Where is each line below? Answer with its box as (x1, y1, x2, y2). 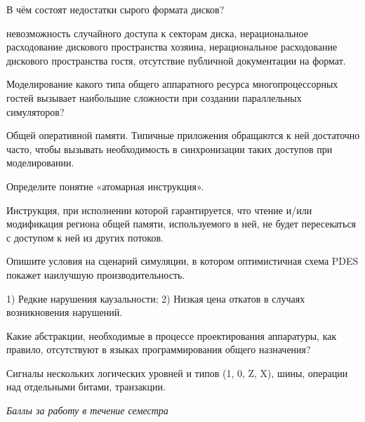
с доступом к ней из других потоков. (6, 230, 164, 244)
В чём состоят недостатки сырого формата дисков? (6, 2, 225, 16)
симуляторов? (6, 104, 65, 119)
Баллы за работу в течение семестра (6, 403, 168, 418)
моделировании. (6, 155, 74, 170)
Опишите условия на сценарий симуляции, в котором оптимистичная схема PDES (6, 253, 359, 268)
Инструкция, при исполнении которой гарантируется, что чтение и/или (6, 202, 312, 217)
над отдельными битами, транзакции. (6, 379, 166, 394)
